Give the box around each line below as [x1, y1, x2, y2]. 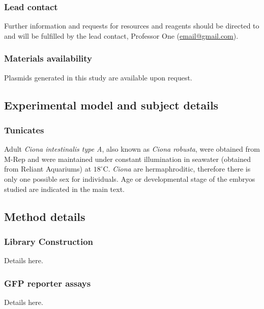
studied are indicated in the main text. [4, 183, 125, 194]
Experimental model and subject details [4, 97, 219, 113]
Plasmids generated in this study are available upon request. [4, 72, 192, 82]
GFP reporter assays [4, 276, 91, 289]
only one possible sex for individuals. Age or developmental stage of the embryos [4, 174, 255, 184]
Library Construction [4, 235, 93, 247]
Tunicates [4, 123, 44, 136]
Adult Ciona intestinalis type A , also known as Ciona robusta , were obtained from [4, 144, 260, 154]
